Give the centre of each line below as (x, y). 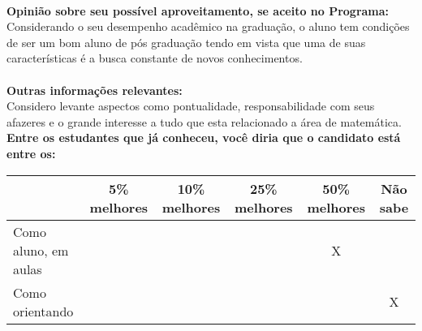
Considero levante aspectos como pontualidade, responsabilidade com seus (191, 106)
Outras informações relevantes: (95, 90)
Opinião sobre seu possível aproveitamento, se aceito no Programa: (198, 10)
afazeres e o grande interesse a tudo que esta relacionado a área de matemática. (204, 121)
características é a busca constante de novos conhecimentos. (155, 58)
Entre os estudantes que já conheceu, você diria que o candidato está (204, 138)
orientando (43, 311)
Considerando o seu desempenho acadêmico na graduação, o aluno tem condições (208, 26)
